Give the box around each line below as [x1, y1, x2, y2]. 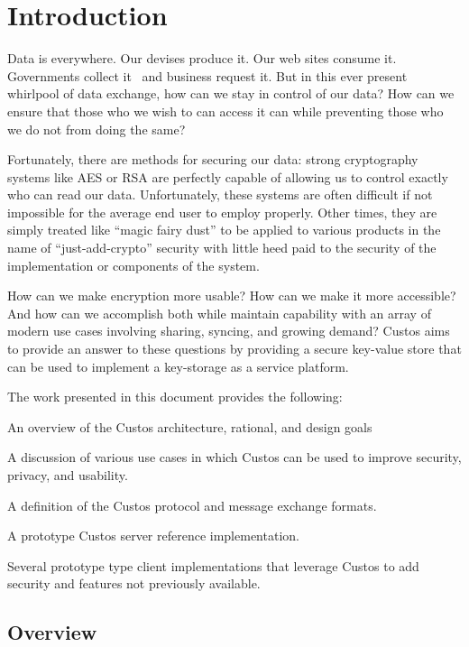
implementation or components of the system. [7, 255, 260, 274]
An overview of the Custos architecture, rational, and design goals [7, 417, 372, 436]
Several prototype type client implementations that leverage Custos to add [7, 556, 419, 575]
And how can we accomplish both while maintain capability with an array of [7, 303, 431, 322]
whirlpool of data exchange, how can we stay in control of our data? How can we [7, 84, 455, 103]
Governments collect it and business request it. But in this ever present [7, 66, 408, 85]
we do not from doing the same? [7, 119, 186, 138]
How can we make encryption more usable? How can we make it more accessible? [7, 286, 456, 305]
